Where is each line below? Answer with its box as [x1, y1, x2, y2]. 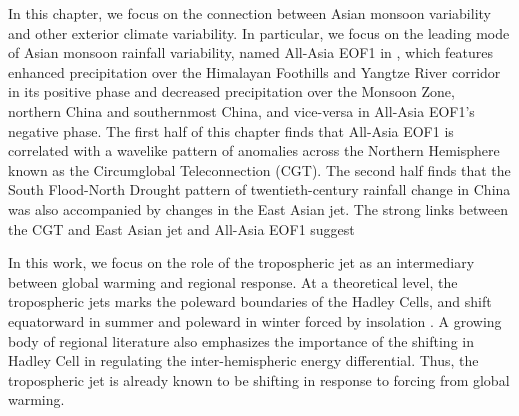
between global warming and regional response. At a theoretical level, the [8, 271, 458, 292]
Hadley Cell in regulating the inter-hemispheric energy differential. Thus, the [8, 350, 479, 371]
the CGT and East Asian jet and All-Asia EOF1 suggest [8, 218, 355, 239]
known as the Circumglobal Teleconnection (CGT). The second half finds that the [8, 159, 511, 180]
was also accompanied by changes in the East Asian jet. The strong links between [8, 198, 509, 219]
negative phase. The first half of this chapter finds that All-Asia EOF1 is [8, 120, 454, 141]
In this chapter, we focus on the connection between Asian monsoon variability [8, 3, 491, 23]
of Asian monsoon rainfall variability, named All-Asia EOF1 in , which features [8, 42, 494, 63]
